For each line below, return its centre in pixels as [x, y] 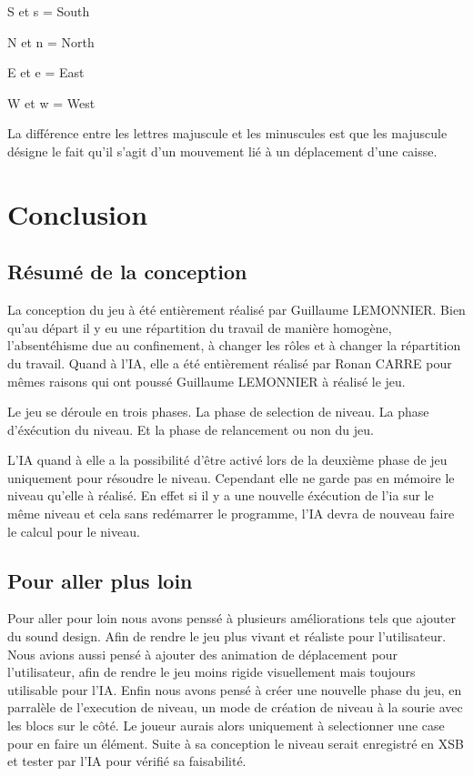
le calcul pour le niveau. [74, 531]
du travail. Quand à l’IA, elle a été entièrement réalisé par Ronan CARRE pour [230, 363]
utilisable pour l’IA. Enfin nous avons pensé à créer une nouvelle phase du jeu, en [235, 689]
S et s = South [49, 11]
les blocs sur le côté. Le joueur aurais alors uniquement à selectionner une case [226, 726]
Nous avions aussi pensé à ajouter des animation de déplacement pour [203, 654]
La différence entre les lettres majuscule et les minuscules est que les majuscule [227, 133]
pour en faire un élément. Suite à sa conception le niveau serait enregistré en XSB [236, 743]
